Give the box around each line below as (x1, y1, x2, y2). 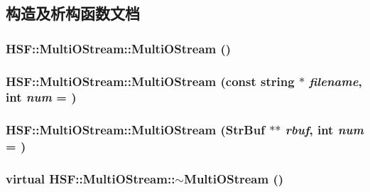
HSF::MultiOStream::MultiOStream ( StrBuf (6, 121, 265, 139)
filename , (309, 72, 362, 90)
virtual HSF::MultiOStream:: (6, 170, 175, 188)
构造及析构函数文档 (6, 2, 140, 24)
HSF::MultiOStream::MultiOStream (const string (6, 72, 295, 90)
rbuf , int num (285, 121, 364, 139)
